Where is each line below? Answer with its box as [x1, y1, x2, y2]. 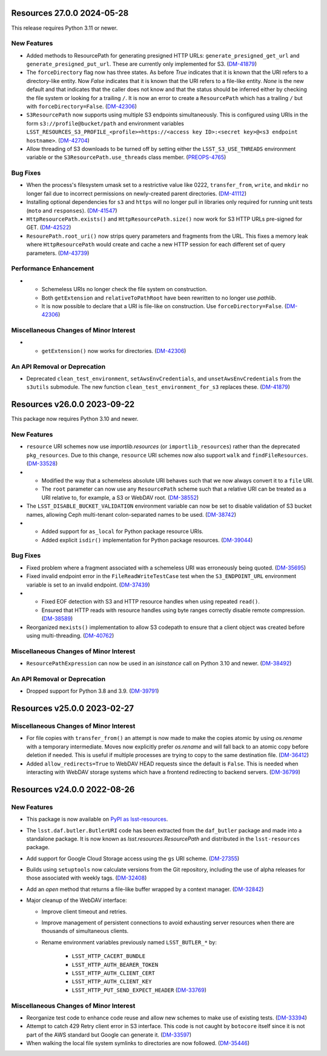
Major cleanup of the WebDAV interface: [26, 896, 127, 904]
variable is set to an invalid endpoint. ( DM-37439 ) [26, 581, 150, 588]
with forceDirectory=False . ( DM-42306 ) [26, 103, 137, 110]
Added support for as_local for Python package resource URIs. [41, 528, 204, 535]
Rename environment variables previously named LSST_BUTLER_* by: [41, 938, 217, 946]
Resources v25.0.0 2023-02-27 [11, 704, 134, 714]
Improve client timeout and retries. [41, 907, 127, 915]
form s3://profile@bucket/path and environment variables [26, 119, 184, 127]
